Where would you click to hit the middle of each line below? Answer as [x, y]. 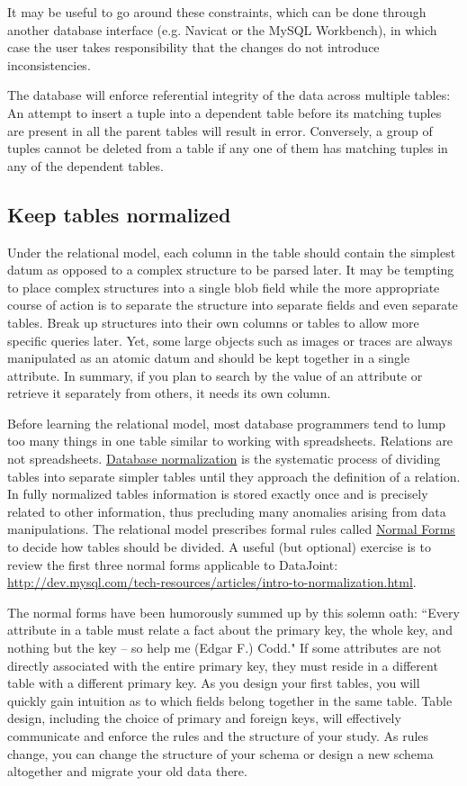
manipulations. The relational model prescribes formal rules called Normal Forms [231, 529]
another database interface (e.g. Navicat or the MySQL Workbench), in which [222, 29]
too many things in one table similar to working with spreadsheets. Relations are [230, 441]
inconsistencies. [49, 64]
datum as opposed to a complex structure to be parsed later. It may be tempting [231, 270]
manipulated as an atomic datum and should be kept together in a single [209, 358]
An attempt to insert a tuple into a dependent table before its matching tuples [225, 112]
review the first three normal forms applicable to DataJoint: [173, 564]
